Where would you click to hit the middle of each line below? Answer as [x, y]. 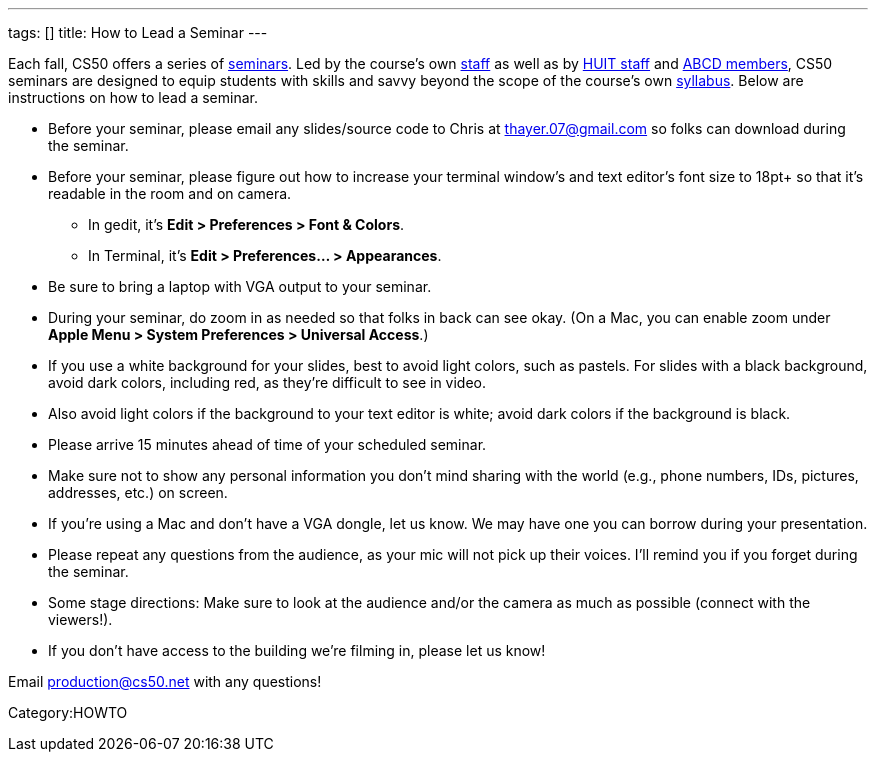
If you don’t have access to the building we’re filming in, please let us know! [297, 650]
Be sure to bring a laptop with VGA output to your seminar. [240, 286]
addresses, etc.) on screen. [138, 492]
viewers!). [80, 619]
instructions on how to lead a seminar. [133, 97]
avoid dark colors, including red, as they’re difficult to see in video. [267, 382]
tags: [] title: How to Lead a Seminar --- [138, 32]
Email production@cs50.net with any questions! [165, 681]
